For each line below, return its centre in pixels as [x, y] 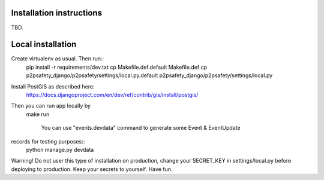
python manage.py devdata [60, 150]
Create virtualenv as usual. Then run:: [58, 59]
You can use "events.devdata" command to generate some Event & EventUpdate [141, 128]
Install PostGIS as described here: [53, 86]
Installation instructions [56, 13]
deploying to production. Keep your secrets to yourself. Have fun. [92, 169]
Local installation [44, 45]
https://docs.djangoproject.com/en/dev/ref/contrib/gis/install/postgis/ [112, 94]
